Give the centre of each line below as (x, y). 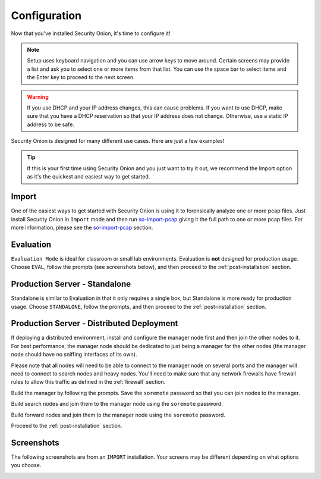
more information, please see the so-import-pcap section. (82, 227)
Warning (38, 97)
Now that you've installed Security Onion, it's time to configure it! (91, 33)
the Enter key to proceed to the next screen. (81, 77)
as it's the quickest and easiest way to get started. (89, 177)
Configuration (46, 15)
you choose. (26, 465)
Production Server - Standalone (71, 284)
